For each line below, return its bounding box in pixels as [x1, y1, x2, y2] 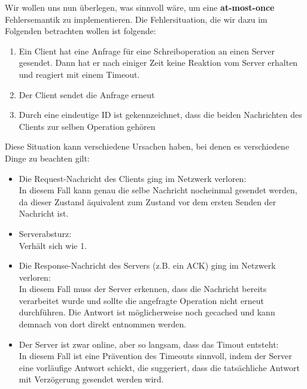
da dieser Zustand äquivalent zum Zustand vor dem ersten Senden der [19, 195, 276, 208]
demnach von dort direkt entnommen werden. [19, 318, 187, 330]
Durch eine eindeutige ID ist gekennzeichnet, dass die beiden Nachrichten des [19, 108, 302, 121]
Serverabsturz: [19, 227, 72, 239]
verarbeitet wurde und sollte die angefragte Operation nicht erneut [19, 294, 264, 306]
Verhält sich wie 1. [19, 239, 87, 251]
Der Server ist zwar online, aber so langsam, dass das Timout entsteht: [19, 338, 279, 350]
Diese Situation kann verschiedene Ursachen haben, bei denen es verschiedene [5, 140, 290, 153]
